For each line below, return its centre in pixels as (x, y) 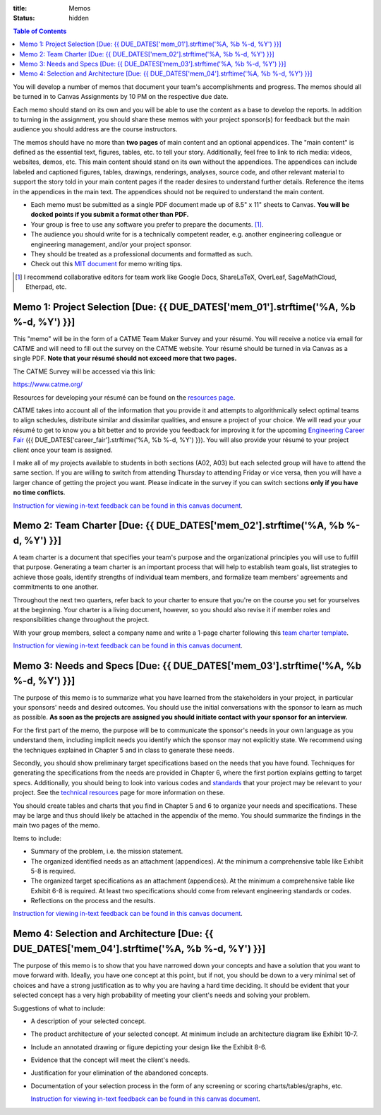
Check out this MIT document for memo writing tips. (107, 264)
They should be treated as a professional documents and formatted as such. (142, 254)
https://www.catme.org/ (48, 384)
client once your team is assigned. (63, 450)
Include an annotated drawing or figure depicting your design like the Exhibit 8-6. (149, 1047)
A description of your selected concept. (88, 1021)
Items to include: (37, 838)
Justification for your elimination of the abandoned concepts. (120, 1073)
